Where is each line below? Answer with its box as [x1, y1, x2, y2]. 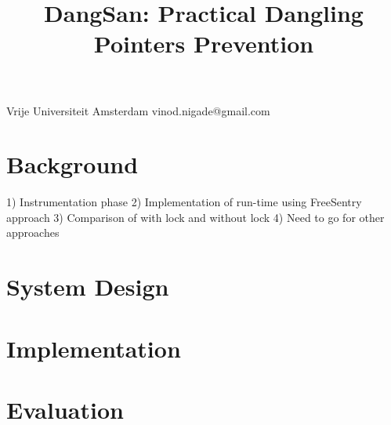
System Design [6, 271, 169, 303]
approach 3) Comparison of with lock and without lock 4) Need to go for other [6, 209, 385, 225]
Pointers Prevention [93, 27, 314, 60]
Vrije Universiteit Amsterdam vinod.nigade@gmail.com [6, 102, 270, 118]
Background [6, 148, 139, 180]
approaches [6, 224, 60, 241]
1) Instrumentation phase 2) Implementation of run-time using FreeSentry [6, 194, 362, 210]
